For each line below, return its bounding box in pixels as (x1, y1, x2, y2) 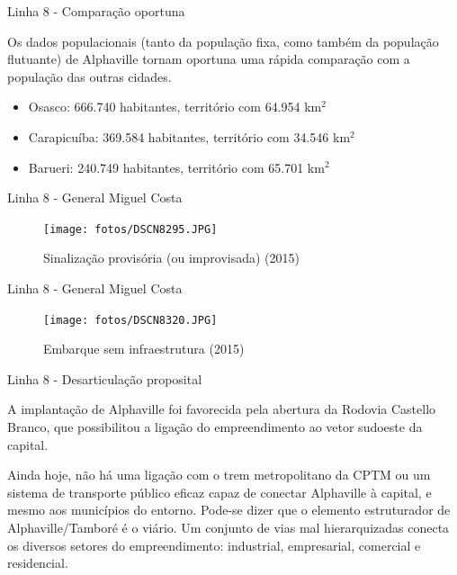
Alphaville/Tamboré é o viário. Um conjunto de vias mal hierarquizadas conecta (7, 518, 450, 536)
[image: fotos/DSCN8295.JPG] (43, 222, 218, 236)
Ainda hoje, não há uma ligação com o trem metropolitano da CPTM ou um (7, 465, 431, 484)
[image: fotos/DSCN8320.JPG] (43, 313, 218, 327)
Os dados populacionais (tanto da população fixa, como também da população (7, 31, 439, 50)
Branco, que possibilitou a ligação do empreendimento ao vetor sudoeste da (7, 418, 423, 436)
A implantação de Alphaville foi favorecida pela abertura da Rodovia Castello (7, 400, 436, 418)
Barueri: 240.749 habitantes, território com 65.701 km (28, 157, 325, 176)
